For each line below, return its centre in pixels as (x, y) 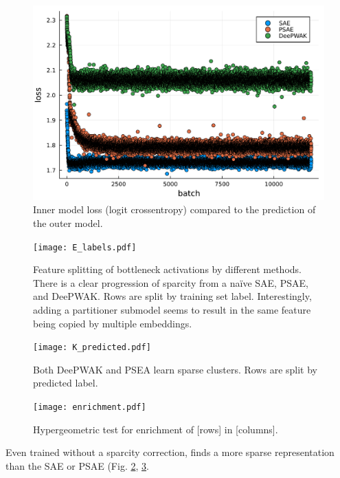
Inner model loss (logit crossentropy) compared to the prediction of (174, 209)
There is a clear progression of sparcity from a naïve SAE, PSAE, (171, 282)
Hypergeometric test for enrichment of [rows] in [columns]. (156, 429)
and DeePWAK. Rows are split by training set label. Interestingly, (172, 296)
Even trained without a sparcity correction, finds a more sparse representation (170, 452)
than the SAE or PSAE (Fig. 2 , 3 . (77, 465)
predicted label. (66, 383)
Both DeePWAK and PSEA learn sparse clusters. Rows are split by (175, 369)
